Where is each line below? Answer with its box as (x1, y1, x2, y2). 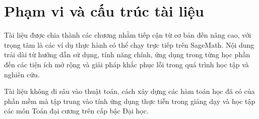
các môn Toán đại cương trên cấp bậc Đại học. (4, 105, 149, 116)
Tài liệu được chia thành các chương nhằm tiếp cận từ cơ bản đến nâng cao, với (4, 30, 251, 40)
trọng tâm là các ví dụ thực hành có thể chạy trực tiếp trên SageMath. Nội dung (4, 39, 254, 50)
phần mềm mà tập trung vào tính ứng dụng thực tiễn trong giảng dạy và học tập (4, 95, 255, 106)
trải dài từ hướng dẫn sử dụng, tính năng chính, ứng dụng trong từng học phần (4, 49, 250, 60)
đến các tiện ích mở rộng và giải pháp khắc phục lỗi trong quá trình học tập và (4, 59, 249, 69)
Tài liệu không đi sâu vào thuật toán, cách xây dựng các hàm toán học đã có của (4, 86, 255, 96)
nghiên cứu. (4, 69, 40, 79)
